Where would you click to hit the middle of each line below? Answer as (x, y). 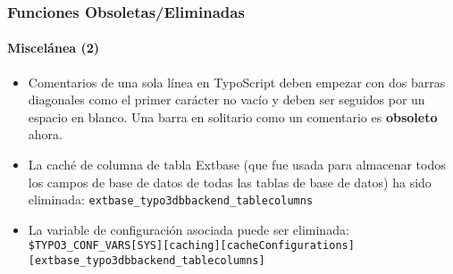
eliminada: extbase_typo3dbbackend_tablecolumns (171, 199)
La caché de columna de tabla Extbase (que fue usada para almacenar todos (237, 165)
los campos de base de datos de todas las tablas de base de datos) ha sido (230, 182)
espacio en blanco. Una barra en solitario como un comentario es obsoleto (233, 116)
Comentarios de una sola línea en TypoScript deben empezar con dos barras (237, 82)
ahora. (45, 134)
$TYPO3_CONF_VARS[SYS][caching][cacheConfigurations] (191, 246)
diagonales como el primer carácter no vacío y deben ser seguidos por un (226, 100)
